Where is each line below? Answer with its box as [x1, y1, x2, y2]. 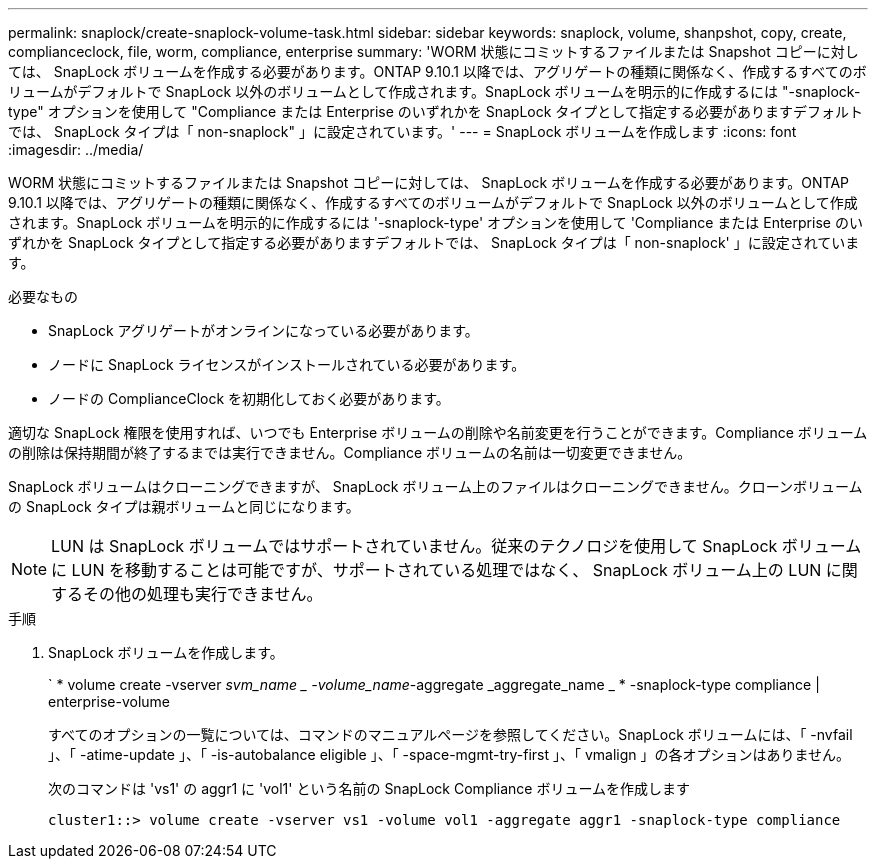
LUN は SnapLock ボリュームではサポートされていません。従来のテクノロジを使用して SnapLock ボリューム [51, 536, 862, 556]
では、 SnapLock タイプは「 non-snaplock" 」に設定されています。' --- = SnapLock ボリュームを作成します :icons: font [8, 123, 797, 140]
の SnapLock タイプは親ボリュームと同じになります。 [8, 498, 360, 515]
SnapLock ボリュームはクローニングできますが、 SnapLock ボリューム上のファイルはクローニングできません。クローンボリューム [8, 478, 863, 495]
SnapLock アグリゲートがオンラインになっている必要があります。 [48, 322, 479, 339]
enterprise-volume [48, 693, 170, 710]
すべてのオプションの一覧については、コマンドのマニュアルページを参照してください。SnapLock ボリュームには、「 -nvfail [48, 726, 853, 743]
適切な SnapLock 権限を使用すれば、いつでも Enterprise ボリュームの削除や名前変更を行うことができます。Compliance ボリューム [8, 424, 868, 441]
